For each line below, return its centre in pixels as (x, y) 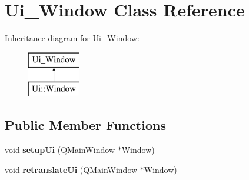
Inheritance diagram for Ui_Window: (72, 38)
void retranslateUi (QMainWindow (71, 169)
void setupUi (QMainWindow (60, 150)
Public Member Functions (85, 125)
